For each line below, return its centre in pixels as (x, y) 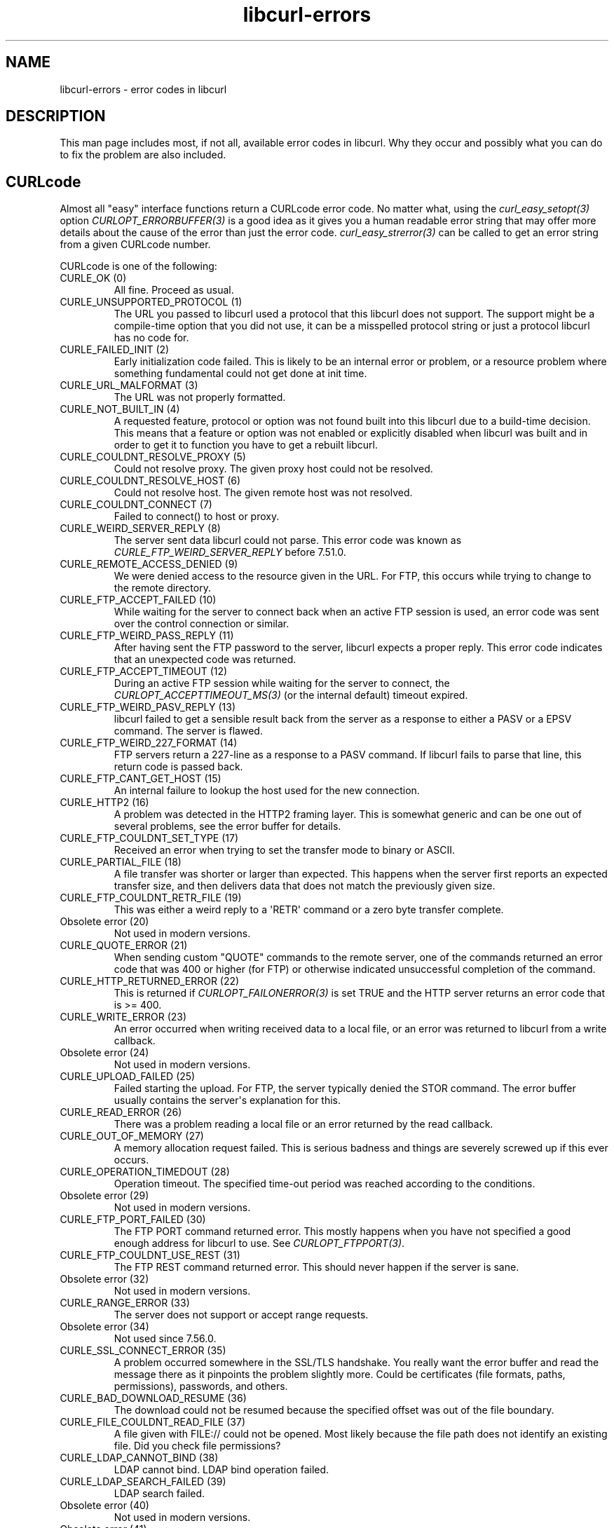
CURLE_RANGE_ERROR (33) (125, 1303)
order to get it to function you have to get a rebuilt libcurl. (246, 445)
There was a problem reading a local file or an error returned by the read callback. (303, 1124)
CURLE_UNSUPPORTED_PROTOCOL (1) (151, 302)
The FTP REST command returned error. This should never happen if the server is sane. (316, 1267)
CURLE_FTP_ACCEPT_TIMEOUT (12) (144, 671)
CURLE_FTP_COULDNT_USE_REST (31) (150, 1255)
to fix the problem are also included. (143, 155)
